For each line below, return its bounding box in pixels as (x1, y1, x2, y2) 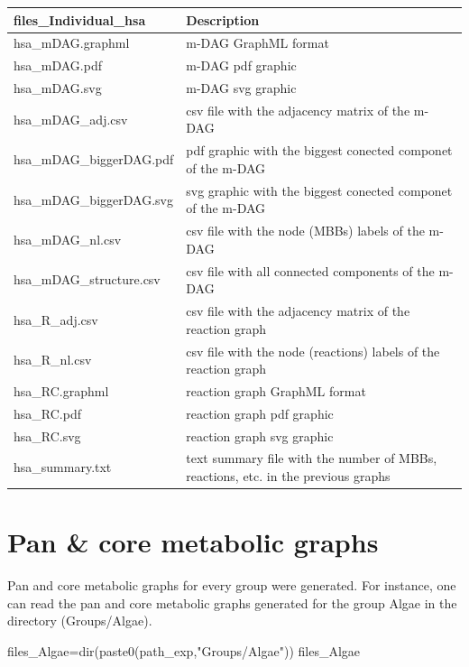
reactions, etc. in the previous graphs (186, 467, 391, 486)
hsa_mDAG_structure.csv (14, 270, 161, 289)
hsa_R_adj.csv (14, 310, 98, 329)
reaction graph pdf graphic (186, 403, 334, 422)
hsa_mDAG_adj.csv (14, 109, 128, 128)
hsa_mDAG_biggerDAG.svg (14, 190, 173, 208)
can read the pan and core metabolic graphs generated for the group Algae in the (7, 593, 457, 612)
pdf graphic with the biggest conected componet (186, 141, 453, 160)
